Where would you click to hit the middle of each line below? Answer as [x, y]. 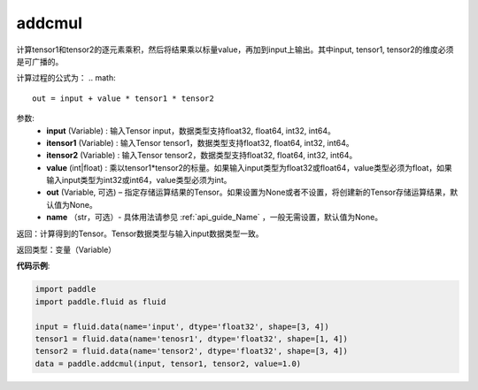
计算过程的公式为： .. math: [66, 78]
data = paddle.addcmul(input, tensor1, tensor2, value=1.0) [168, 363]
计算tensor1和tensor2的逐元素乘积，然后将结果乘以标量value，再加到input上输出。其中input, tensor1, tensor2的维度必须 [235, 50]
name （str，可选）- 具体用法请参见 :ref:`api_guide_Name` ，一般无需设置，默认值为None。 [215, 218]
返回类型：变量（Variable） [66, 250]
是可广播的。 [40, 61]
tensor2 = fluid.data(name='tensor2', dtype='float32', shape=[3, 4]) [192, 351]
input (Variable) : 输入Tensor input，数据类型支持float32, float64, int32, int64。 [191, 130]
